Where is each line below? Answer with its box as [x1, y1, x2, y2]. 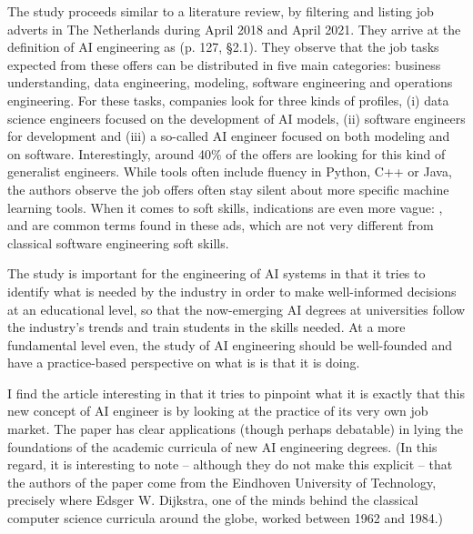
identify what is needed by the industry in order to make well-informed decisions [7, 281, 457, 300]
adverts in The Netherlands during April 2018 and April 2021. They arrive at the [7, 19, 461, 38]
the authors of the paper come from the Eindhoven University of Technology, [7, 472, 437, 491]
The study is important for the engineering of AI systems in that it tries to [7, 264, 426, 283]
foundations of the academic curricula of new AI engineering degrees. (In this [7, 437, 438, 456]
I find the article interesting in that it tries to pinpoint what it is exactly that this [7, 383, 465, 402]
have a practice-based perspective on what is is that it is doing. [7, 353, 360, 372]
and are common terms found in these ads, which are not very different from [7, 216, 434, 235]
